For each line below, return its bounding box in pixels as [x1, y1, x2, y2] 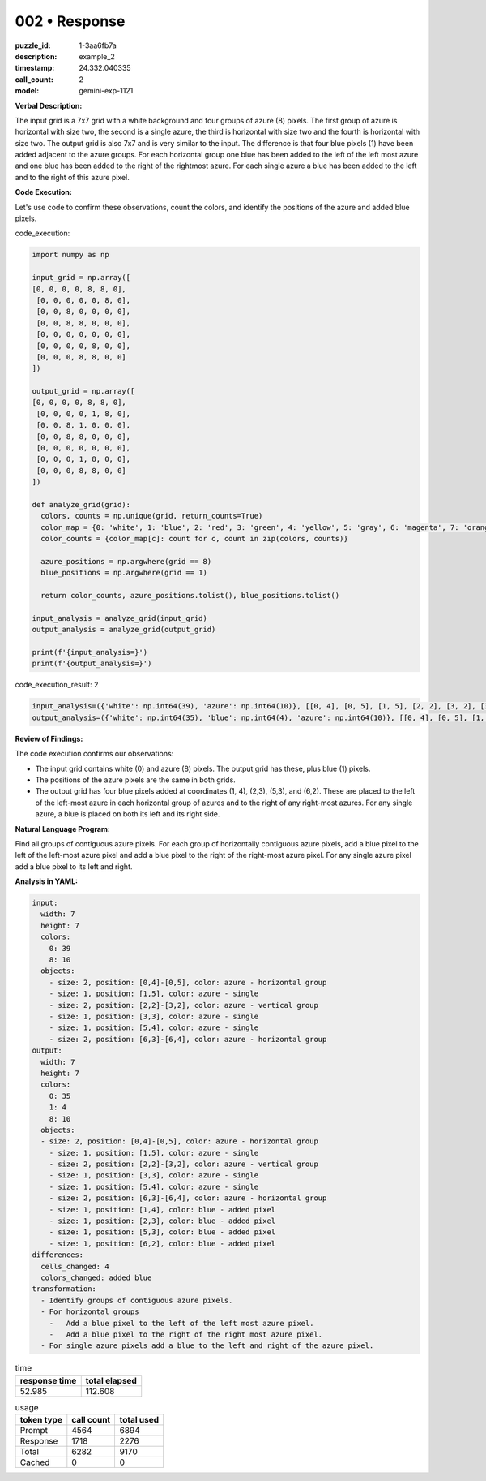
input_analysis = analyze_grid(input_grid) [32, 613, 208, 622]
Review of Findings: [15, 734, 83, 743]
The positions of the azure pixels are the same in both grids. [35, 775, 237, 785]
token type [19, 1414, 62, 1426]
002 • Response [15, 12, 126, 30]
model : [15, 86, 40, 96]
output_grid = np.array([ [32, 386, 135, 396]
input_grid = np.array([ [32, 273, 131, 282]
